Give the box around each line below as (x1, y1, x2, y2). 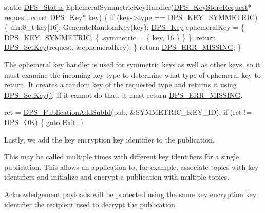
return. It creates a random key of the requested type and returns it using (4, 79, 237, 90)
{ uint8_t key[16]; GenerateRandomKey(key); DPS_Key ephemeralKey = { (4, 22, 244, 32)
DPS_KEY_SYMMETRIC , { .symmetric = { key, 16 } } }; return (4, 31, 216, 42)
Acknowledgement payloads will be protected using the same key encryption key (4, 188, 257, 199)
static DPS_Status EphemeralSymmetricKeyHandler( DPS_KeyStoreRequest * (4, 2, 252, 12)
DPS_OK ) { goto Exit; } (4, 116, 84, 127)
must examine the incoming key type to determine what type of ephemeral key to (4, 69, 261, 80)
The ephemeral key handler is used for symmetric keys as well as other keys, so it (4, 59, 260, 69)
